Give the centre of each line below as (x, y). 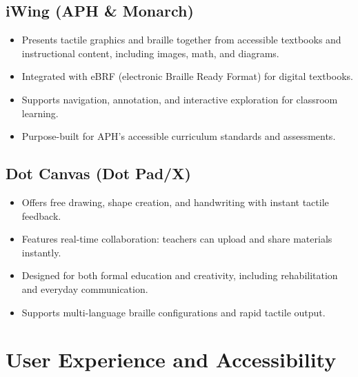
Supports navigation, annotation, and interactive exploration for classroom (180, 99)
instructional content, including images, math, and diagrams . (150, 53)
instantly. (41, 252)
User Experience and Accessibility (171, 359)
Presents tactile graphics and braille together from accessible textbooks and (181, 40)
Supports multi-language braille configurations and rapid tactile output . (173, 312)
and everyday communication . (85, 288)
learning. (40, 113)
